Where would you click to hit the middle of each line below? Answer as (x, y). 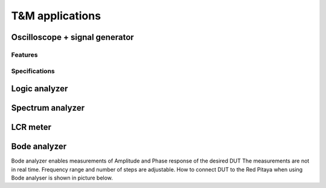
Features (24, 54)
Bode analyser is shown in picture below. (62, 178)
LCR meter (31, 127)
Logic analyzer (40, 89)
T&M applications (56, 16)
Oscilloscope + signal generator (72, 37)
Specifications (33, 71)
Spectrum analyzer (48, 108)
